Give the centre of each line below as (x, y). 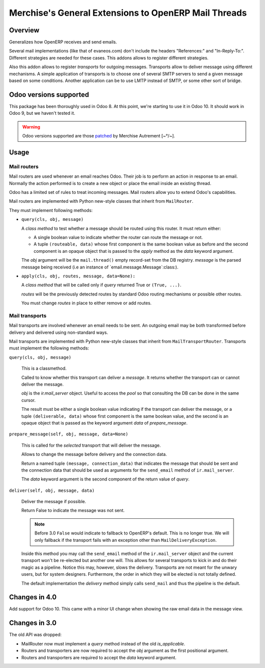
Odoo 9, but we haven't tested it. (42, 113)
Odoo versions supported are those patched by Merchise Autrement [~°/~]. (99, 136)
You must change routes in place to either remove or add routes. (86, 303)
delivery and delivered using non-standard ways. (58, 332)
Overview (24, 30)
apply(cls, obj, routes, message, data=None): (78, 276)
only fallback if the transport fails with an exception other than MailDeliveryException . (126, 540)
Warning (31, 127)
